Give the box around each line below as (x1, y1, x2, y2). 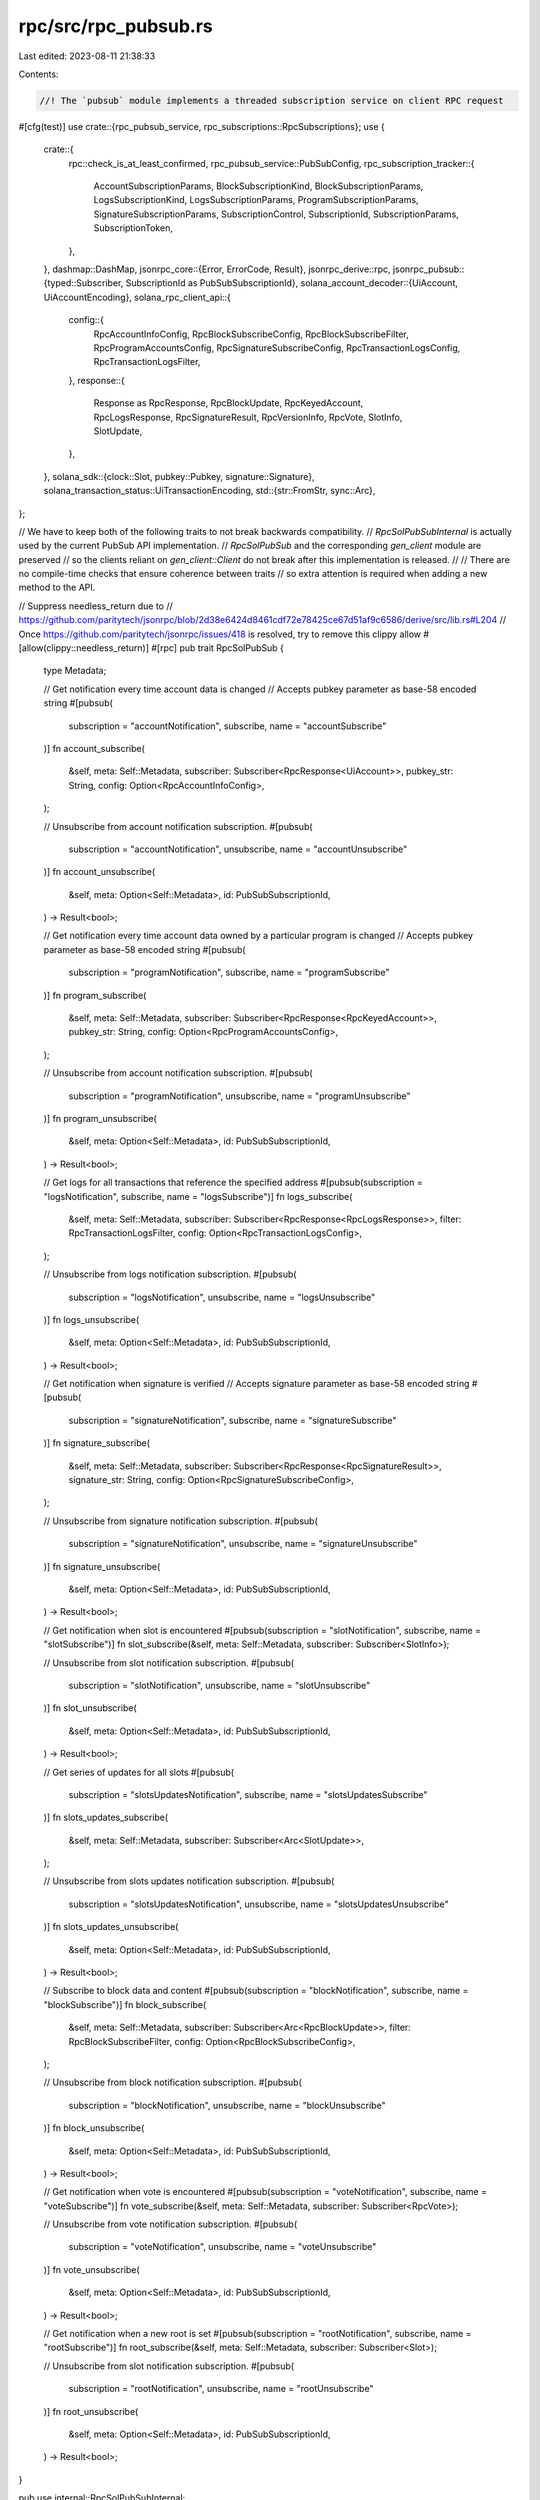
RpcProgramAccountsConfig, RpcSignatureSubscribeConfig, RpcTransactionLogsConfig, (93, 341, 461, 354)
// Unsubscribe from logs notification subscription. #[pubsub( (43, 1268, 297, 1280)
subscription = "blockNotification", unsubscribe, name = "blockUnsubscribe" (68, 2099, 386, 2111)
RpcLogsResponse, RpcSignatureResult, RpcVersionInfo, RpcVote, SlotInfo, (93, 411, 403, 423)
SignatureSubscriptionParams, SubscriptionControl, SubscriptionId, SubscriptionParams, (93, 208, 459, 220)
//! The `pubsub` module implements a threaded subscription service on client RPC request (39, 95, 504, 106)
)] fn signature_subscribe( (43, 1437, 150, 1449)
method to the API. (18, 581, 96, 594)
